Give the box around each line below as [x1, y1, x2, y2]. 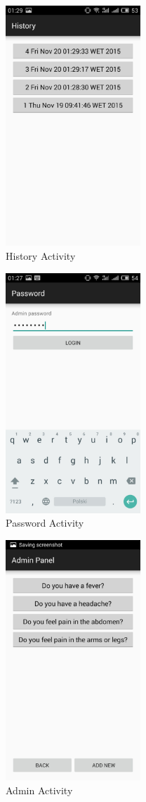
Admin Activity [6, 782, 73, 797]
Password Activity [6, 515, 84, 530]
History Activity [6, 248, 76, 263]
